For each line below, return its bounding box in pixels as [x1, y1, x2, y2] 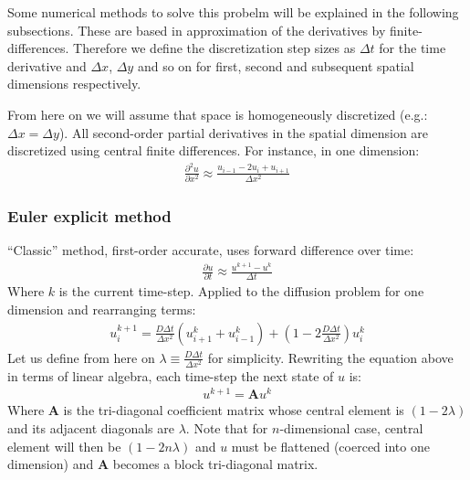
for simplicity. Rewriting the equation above [207, 347, 454, 367]
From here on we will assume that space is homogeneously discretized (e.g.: [7, 104, 428, 123]
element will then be [7, 436, 121, 455]
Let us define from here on [7, 347, 155, 367]
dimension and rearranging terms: [7, 299, 196, 318]
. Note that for [185, 419, 268, 438]
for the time [379, 38, 446, 58]
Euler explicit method [7, 205, 172, 228]
